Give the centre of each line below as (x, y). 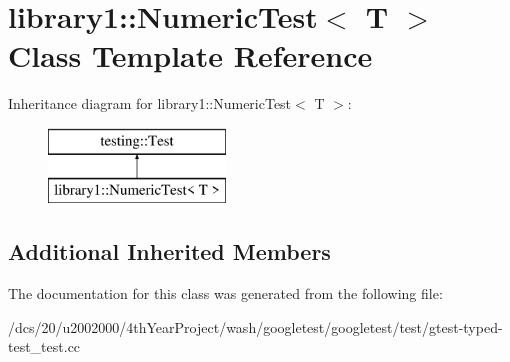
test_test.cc (44, 346)
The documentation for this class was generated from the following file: (225, 293)
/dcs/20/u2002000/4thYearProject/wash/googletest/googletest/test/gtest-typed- (255, 326)
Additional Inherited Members (169, 251)
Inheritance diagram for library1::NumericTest (150, 103)
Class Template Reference (190, 55)
